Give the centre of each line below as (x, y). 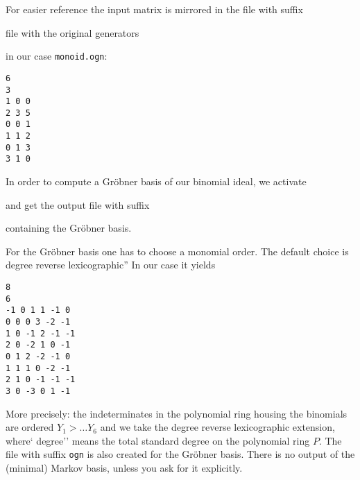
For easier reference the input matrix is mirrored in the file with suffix (154, 9)
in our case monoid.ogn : (57, 56)
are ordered (30, 427)
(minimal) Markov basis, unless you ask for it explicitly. (124, 468)
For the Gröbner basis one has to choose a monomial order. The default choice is (177, 251)
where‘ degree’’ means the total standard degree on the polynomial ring (158, 440)
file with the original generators (72, 32)
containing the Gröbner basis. (69, 228)
